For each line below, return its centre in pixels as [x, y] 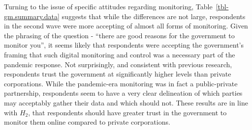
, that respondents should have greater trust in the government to [127, 112]
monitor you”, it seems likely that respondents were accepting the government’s [124, 45]
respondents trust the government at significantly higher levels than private [118, 74]
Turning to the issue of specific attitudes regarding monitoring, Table [108, 6]
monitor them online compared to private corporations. [87, 122]
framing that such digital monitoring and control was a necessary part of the [120, 54]
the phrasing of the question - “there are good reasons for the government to [119, 35]
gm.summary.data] [32, 16]
